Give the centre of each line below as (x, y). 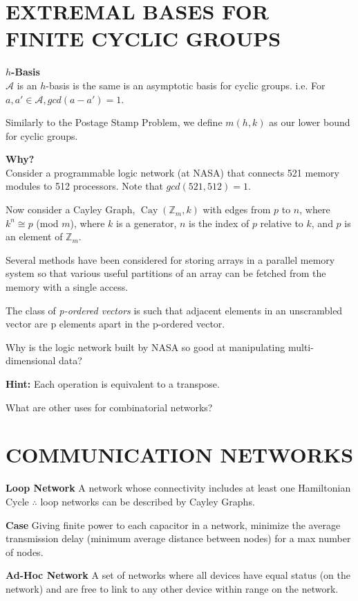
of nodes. (25, 551)
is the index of (219, 223)
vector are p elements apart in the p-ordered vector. (115, 324)
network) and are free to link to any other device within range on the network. (172, 588)
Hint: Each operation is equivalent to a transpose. (113, 384)
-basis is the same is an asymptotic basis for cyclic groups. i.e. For (186, 85)
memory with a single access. (67, 287)
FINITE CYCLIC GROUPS (143, 38)
